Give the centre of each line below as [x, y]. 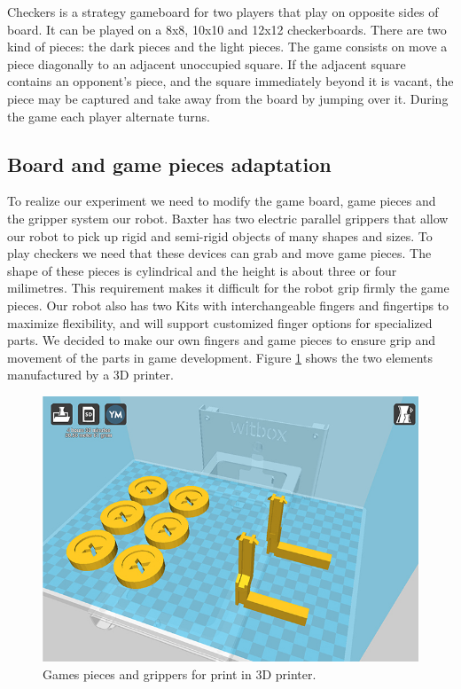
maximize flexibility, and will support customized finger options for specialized [220, 322]
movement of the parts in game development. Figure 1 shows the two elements [220, 357]
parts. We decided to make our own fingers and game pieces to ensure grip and [222, 340]
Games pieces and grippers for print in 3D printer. [180, 673]
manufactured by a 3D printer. [90, 375]
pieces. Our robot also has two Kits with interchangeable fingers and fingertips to [228, 305]
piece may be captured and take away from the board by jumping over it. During [228, 98]
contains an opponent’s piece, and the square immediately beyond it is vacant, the [230, 81]
